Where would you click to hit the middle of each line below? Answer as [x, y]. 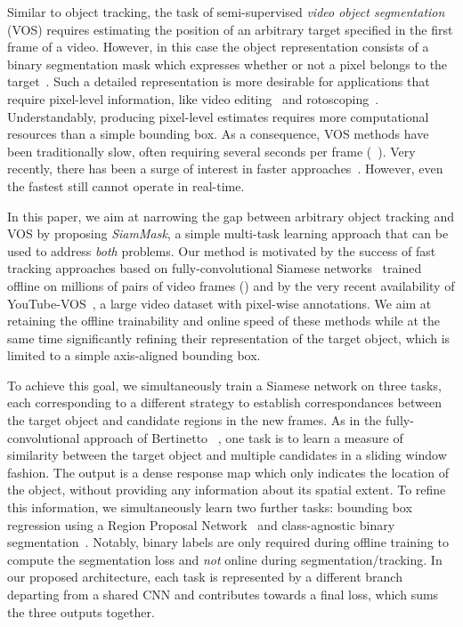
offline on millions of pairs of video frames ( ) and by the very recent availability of [231, 285]
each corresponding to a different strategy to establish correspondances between [224, 402]
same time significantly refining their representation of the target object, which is [229, 338]
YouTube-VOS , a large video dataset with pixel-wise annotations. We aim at [219, 303]
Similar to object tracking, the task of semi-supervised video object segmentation [226, 12]
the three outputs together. [81, 611]
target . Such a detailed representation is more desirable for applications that [219, 81]
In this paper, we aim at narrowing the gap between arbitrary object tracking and [231, 216]
